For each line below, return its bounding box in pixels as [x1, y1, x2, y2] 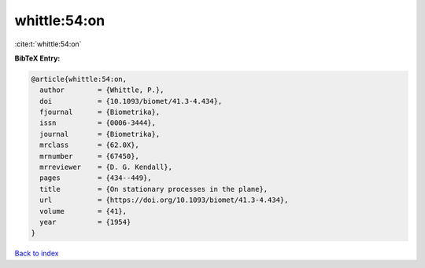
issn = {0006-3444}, [39, 119, 157, 127]
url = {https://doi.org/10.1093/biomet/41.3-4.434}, [39, 196, 289, 204]
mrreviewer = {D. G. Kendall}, [39, 163, 173, 172]
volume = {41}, [39, 207, 128, 215]
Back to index [14, 248, 59, 259]
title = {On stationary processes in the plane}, [39, 185, 268, 193]
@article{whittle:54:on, [31, 75, 128, 83]
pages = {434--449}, [39, 174, 153, 182]
